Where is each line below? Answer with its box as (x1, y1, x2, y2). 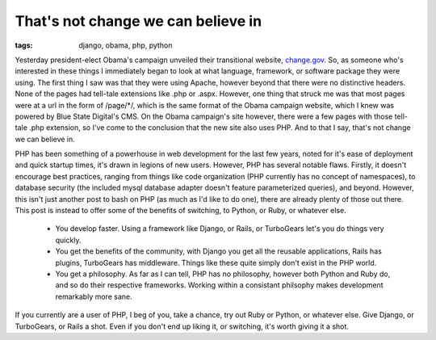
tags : (15, 40, 33, 50)
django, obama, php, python (78, 40, 173, 50)
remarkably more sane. (55, 292, 132, 301)
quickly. (55, 235, 82, 245)
